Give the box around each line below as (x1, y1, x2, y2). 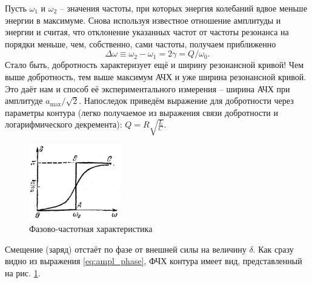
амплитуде (5, 94, 43, 107)
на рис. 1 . (5, 266, 41, 279)
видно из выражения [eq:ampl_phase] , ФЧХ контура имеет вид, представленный (5, 254, 302, 267)
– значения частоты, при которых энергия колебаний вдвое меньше (59, 2, 307, 14)
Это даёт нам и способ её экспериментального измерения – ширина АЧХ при (5, 82, 290, 95)
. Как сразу (253, 242, 294, 255)
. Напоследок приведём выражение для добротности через (79, 94, 294, 107)
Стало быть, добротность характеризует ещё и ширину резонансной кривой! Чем (5, 58, 304, 71)
